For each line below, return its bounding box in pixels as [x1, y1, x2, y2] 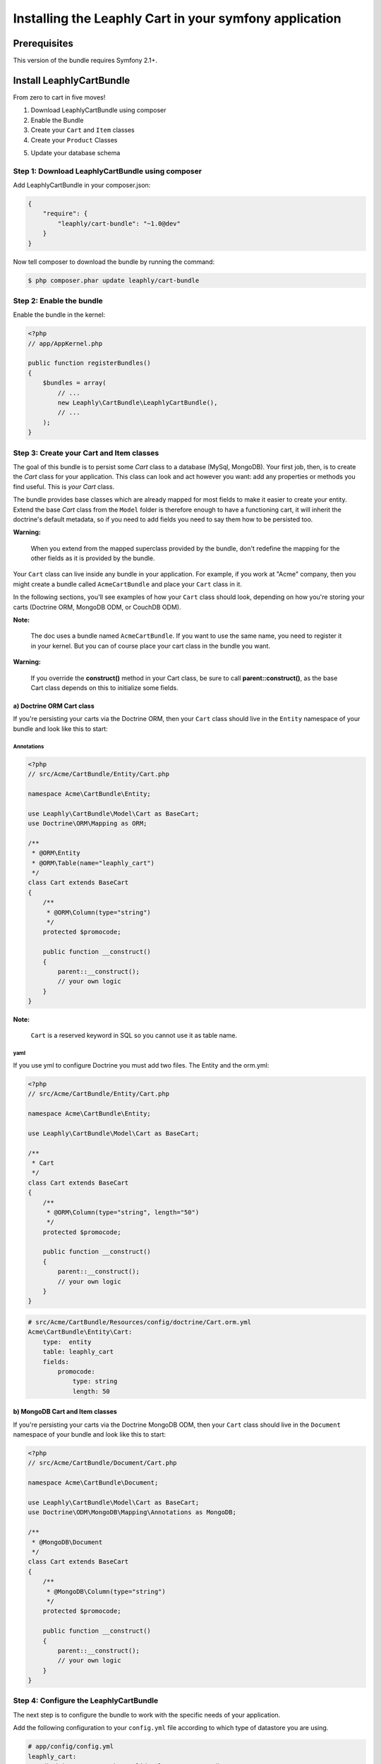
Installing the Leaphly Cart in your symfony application [13, 11, 341, 26]
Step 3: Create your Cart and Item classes [13, 448, 159, 458]
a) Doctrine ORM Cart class [13, 701, 95, 710]
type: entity [42, 1338, 92, 1346]
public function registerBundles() [28, 359, 151, 367]
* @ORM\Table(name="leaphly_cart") [32, 859, 155, 867]
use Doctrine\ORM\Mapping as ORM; [28, 819, 147, 828]
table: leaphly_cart [42, 1348, 114, 1356]
